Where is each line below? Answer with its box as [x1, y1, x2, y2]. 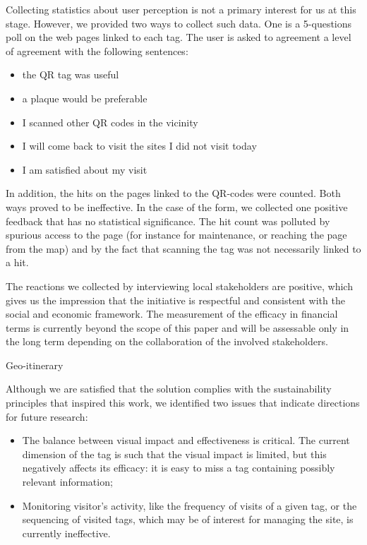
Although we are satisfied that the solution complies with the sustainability [6, 381, 332, 396]
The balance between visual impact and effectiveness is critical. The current [22, 433, 350, 448]
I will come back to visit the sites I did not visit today [22, 138, 257, 153]
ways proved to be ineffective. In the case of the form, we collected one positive [6, 199, 348, 214]
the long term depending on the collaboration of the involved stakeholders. [6, 334, 328, 349]
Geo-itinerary [6, 357, 64, 372]
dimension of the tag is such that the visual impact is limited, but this [22, 446, 327, 461]
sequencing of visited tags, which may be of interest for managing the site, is [22, 512, 354, 527]
